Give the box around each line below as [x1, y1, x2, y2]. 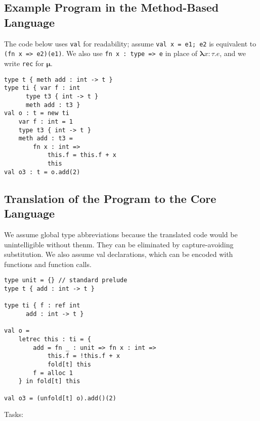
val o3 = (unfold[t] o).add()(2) [4, 394, 116, 402]
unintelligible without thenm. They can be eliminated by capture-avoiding [4, 239, 234, 249]
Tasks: [4, 409, 24, 419]
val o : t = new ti [4, 110, 69, 117]
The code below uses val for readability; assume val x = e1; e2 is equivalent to [4, 38, 256, 48]
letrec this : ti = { [18, 336, 91, 343]
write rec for [4, 58, 44, 68]
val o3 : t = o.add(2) [4, 168, 80, 176]
